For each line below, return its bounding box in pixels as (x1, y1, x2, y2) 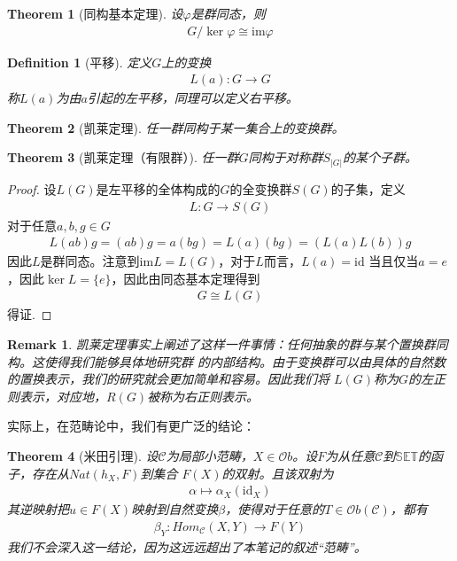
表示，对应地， (19, 386, 106, 405)
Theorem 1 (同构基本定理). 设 (7, 4, 183, 22)
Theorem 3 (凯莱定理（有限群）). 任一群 (7, 148, 239, 167)
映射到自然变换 (131, 500, 219, 518)
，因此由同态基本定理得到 (111, 269, 260, 287)
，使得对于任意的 (225, 500, 325, 518)
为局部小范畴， (166, 446, 253, 464)
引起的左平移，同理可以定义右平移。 (87, 89, 298, 107)
